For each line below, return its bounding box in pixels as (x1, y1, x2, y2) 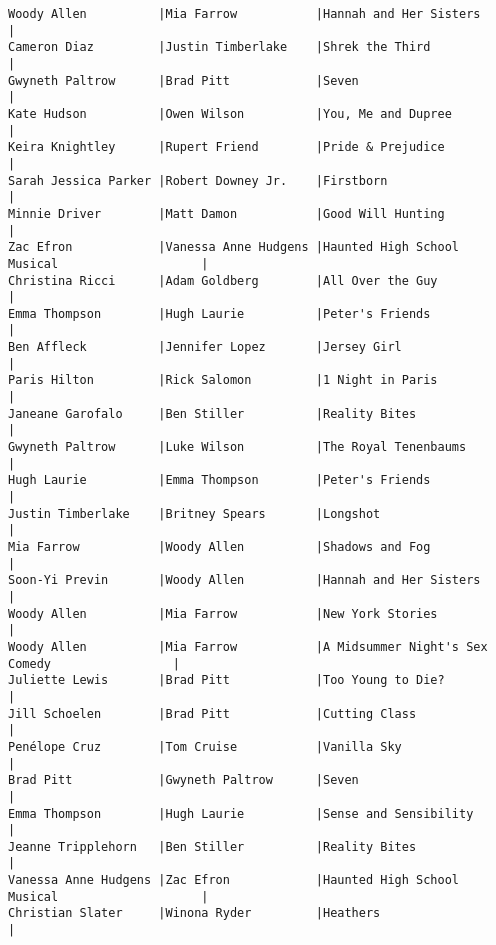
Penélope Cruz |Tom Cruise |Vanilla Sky (8, 739, 402, 754)
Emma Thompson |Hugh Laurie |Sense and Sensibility (8, 806, 474, 821)
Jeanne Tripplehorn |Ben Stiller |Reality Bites (8, 839, 417, 854)
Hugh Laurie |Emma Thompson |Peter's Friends (8, 473, 431, 488)
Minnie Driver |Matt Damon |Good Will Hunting (8, 206, 445, 221)
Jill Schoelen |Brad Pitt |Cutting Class (8, 706, 417, 721)
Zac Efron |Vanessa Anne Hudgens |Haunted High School (8, 240, 460, 255)
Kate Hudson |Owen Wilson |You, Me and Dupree (8, 106, 452, 121)
